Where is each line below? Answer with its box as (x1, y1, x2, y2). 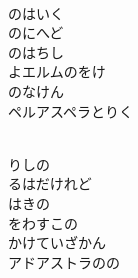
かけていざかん (8, 232, 106, 253)
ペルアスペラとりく (8, 100, 134, 121)
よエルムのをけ (8, 61, 106, 82)
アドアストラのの (8, 251, 120, 272)
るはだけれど (8, 173, 92, 194)
